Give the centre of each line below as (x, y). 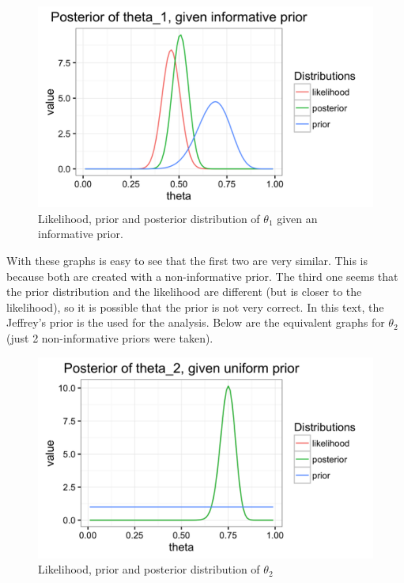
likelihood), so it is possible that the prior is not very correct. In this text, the (195, 307)
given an (297, 218)
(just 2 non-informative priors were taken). (110, 337)
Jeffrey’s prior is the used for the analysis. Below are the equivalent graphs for (196, 322)
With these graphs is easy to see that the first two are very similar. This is (187, 261)
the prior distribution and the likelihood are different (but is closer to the (184, 291)
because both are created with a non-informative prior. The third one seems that (202, 276)
